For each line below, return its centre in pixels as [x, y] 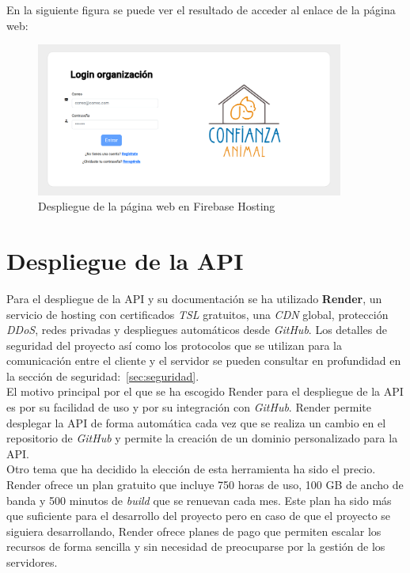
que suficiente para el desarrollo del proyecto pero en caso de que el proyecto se [199, 516]
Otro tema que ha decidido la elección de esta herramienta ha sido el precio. [191, 469]
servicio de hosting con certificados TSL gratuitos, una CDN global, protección [197, 314]
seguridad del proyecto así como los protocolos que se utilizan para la [175, 345]
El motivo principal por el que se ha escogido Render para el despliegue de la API [205, 391]
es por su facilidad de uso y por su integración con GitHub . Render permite [189, 407]
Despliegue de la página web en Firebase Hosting [157, 206]
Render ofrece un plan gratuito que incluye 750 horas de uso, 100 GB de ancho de [205, 485]
